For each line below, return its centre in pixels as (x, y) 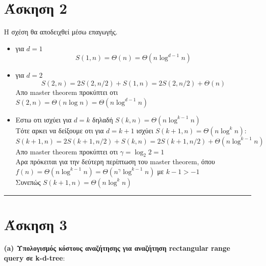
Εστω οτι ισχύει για (43, 119)
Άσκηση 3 (36, 224)
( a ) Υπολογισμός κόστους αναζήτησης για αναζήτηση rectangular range (117, 248)
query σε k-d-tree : (35, 257)
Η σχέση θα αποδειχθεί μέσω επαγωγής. (61, 32)
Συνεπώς (28, 182)
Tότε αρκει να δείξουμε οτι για (60, 130)
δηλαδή (103, 119)
